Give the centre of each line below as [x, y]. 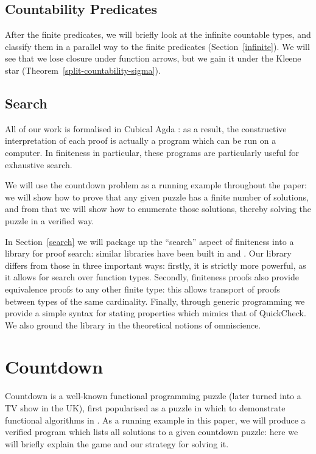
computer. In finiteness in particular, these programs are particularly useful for [152, 152]
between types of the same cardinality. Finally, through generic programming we [155, 301]
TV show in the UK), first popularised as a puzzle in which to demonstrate [145, 408]
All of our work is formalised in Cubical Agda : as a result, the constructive [146, 128]
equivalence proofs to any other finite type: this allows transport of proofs [142, 289]
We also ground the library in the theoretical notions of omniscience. [133, 325]
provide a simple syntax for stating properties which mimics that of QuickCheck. [156, 313]
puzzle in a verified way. [50, 220]
